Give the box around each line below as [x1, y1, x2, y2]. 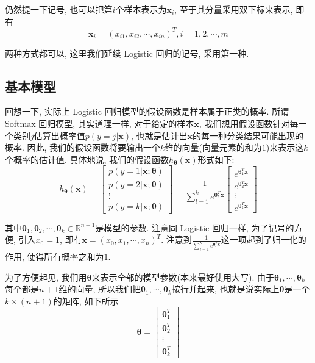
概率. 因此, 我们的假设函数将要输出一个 [5, 141, 161, 154]
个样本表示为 [115, 3, 167, 15]
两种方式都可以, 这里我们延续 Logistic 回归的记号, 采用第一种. [5, 46, 249, 59]
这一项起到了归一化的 [221, 233, 306, 246]
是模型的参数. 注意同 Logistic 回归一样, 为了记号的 [95, 221, 294, 234]
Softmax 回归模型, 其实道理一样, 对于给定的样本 [5, 117, 194, 130]
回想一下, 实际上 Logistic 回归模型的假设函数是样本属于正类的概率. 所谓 [5, 105, 289, 118]
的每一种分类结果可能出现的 [193, 129, 304, 142]
